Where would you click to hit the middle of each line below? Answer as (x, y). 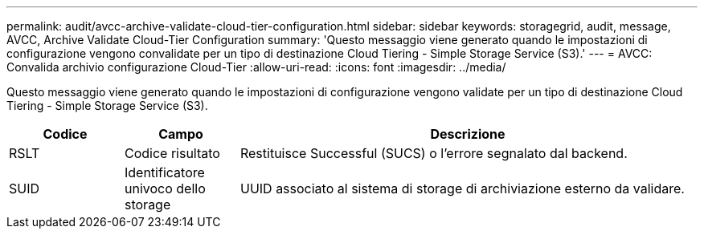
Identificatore (164, 172)
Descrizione (468, 134)
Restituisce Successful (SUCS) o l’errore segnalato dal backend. (434, 153)
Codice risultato (172, 153)
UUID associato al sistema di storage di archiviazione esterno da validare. (462, 188)
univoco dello (165, 188)
